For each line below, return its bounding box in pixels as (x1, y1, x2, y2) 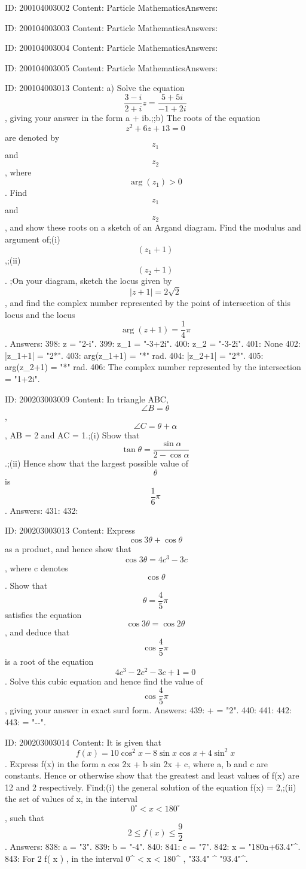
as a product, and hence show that (5, 542, 131, 555)
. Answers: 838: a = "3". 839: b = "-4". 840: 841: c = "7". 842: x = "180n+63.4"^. (5, 840, 301, 853)
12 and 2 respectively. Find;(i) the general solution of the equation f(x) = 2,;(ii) (5, 780, 296, 793)
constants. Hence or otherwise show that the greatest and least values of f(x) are (5, 769, 299, 782)
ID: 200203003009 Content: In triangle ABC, (5, 392, 169, 405)
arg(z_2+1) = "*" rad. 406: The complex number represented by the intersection (5, 361, 301, 373)
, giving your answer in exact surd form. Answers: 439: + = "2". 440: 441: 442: (5, 704, 292, 716)
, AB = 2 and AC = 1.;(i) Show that (5, 428, 140, 441)
